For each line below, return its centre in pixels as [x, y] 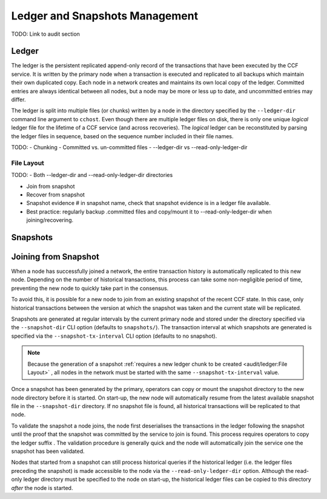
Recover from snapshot [55, 195]
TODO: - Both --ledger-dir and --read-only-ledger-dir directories [92, 175]
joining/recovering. [50, 220]
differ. [18, 99]
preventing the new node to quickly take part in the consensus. [90, 288]
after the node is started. [42, 487]
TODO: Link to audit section [45, 34]
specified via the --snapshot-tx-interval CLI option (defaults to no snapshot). [114, 336]
